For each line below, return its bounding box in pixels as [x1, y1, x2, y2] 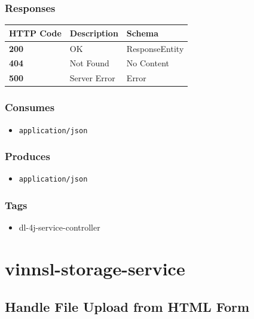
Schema [126, 26, 159, 39]
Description [69, 26, 118, 39]
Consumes [5, 100, 55, 115]
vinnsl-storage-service [5, 256, 185, 281]
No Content [126, 57, 170, 69]
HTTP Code [9, 26, 62, 39]
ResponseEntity [126, 42, 184, 54]
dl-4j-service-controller [19, 221, 100, 234]
